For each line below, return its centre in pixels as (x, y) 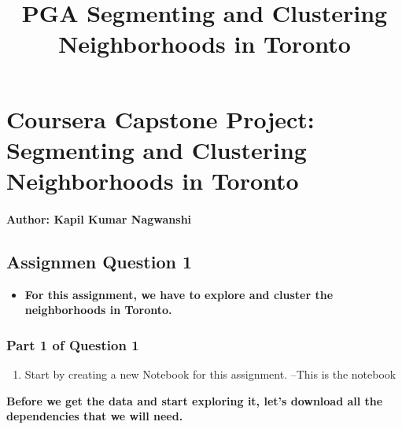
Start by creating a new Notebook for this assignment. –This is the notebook (210, 374)
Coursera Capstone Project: (160, 118)
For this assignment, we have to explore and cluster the (179, 294)
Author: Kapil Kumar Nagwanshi (99, 218)
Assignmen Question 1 (100, 261)
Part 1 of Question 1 (73, 344)
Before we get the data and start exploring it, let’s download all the (195, 400)
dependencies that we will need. (95, 416)
